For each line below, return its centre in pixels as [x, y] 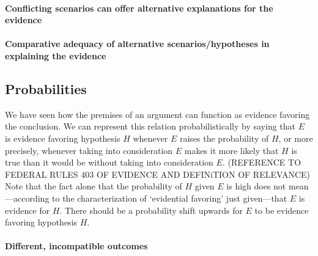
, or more [296, 138]
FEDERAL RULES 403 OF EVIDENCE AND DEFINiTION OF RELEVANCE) [157, 174]
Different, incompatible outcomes [76, 246]
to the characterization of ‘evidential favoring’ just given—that [170, 198]
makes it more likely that [231, 150]
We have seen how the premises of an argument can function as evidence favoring [157, 114]
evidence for [28, 210]
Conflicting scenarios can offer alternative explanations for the [139, 8]
